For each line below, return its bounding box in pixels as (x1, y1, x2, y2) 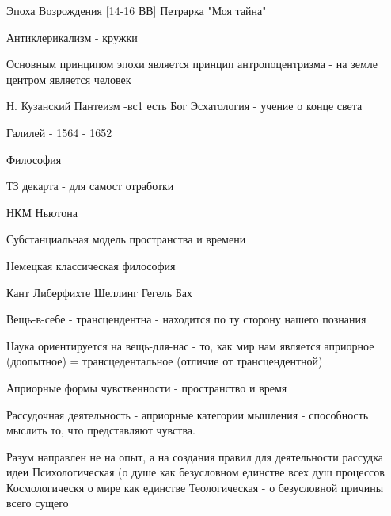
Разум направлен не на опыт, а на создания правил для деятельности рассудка (6, 448, 384, 464)
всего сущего (6, 495, 69, 511)
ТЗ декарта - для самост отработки (6, 178, 174, 194)
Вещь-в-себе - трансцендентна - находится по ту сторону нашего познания (6, 311, 366, 327)
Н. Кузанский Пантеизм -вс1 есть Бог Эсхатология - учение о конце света (6, 97, 363, 114)
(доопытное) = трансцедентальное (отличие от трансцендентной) (6, 353, 323, 369)
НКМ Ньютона (6, 204, 78, 220)
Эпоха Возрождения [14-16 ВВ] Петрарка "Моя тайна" (6, 2, 267, 18)
